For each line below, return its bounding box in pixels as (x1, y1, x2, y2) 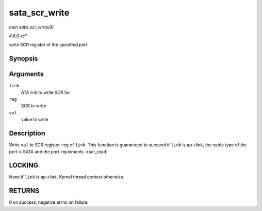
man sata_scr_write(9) (9, 24, 54, 30)
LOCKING (9, 161, 38, 169)
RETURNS (9, 187, 40, 195)
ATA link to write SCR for (21, 90, 70, 95)
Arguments (9, 70, 44, 78)
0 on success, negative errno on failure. (9, 199, 89, 205)
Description (9, 129, 46, 137)
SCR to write (21, 103, 46, 109)
